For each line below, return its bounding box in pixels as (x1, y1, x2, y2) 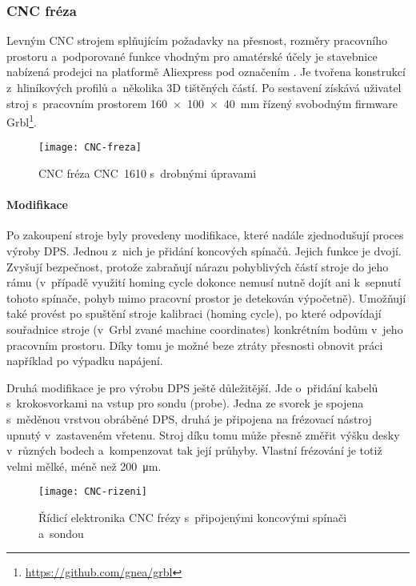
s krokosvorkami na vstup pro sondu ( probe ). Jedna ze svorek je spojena (6, 395, 364, 411)
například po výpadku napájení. (6, 352, 163, 369)
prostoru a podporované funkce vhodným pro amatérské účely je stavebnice (6, 47, 378, 64)
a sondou (38, 524, 84, 541)
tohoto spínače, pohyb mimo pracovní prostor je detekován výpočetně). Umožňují (6, 289, 406, 306)
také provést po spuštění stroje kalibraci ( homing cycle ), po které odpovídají (6, 305, 382, 322)
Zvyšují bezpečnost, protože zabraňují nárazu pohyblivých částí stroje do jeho (6, 258, 389, 275)
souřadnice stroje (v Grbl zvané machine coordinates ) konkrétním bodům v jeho (6, 321, 403, 338)
